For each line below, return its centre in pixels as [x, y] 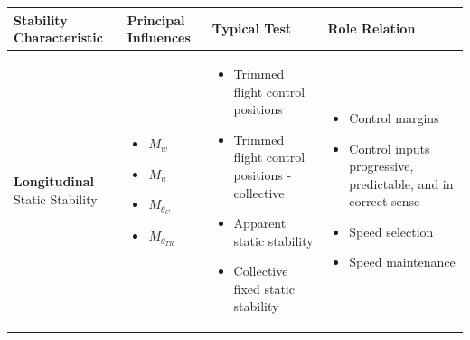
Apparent [260, 223]
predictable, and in [401, 183]
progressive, [381, 166]
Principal [156, 19]
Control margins [394, 117]
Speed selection [391, 231]
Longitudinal [54, 180]
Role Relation [371, 28]
